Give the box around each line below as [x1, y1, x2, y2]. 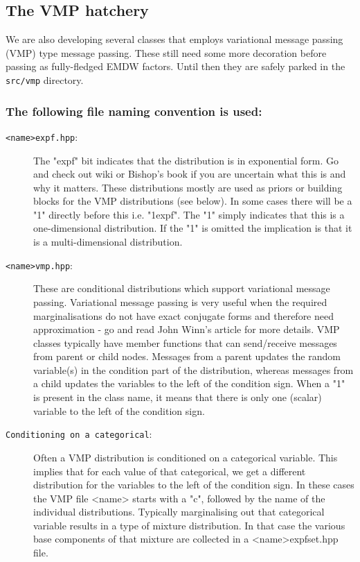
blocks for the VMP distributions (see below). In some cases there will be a [33, 194, 352, 208]
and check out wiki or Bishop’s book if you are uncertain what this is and [33, 167, 346, 181]
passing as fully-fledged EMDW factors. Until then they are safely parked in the [6, 59, 345, 74]
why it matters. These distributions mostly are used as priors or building [33, 180, 343, 194]
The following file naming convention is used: [6, 102, 262, 119]
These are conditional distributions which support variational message [33, 281, 330, 296]
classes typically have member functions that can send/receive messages [33, 335, 337, 350]
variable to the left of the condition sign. [33, 403, 205, 418]
